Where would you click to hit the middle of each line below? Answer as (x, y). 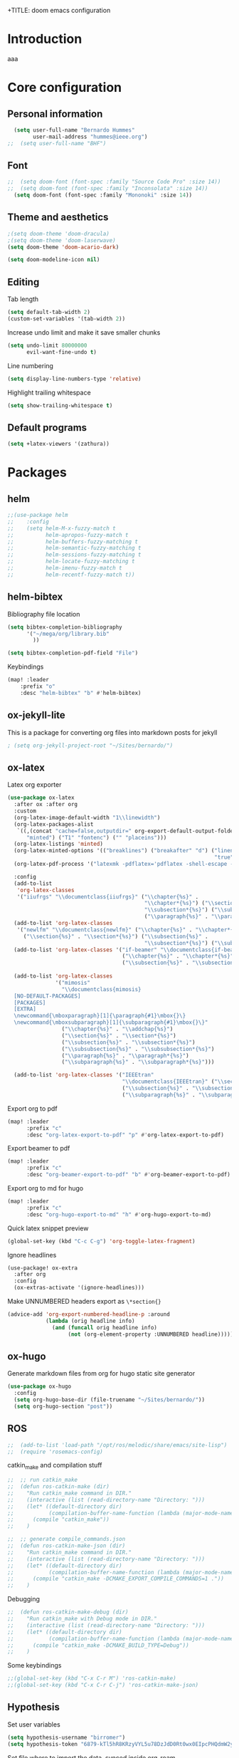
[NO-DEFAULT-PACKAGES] (47, 996)
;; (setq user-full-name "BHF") (57, 143)
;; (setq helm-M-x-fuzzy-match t (62, 528)
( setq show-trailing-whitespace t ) (60, 405)
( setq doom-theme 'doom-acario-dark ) (63, 247)
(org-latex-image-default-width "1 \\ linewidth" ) (87, 817)
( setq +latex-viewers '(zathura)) (59, 444)
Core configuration (65, 88)
